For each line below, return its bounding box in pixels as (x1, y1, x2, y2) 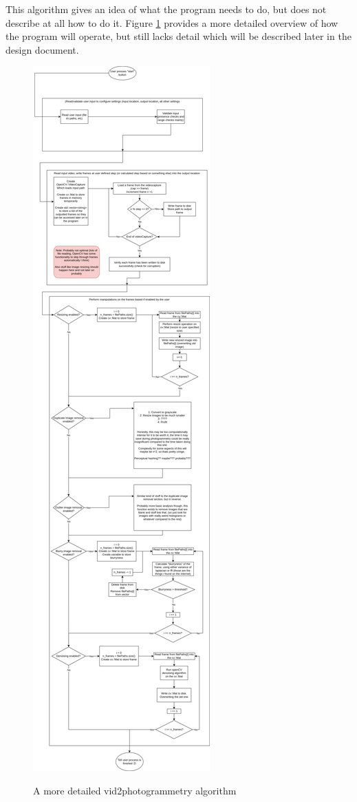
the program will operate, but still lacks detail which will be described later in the (6, 29, 351, 43)
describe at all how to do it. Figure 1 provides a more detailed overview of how (6, 15, 338, 30)
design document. (6, 42, 79, 56)
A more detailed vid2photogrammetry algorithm (33, 783, 237, 797)
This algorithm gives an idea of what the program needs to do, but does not (6, 2, 327, 16)
